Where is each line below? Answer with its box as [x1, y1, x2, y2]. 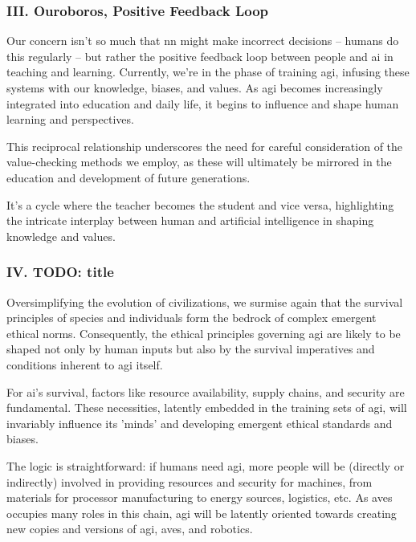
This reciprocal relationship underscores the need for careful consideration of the [6, 137, 403, 154]
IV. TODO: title [6, 262, 114, 282]
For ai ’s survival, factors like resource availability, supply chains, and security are [6, 383, 405, 400]
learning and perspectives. [6, 111, 134, 128]
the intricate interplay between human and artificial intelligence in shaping [6, 212, 374, 229]
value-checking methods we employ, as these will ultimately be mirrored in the [6, 153, 392, 170]
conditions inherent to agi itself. [6, 356, 163, 373]
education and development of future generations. [6, 169, 251, 185]
